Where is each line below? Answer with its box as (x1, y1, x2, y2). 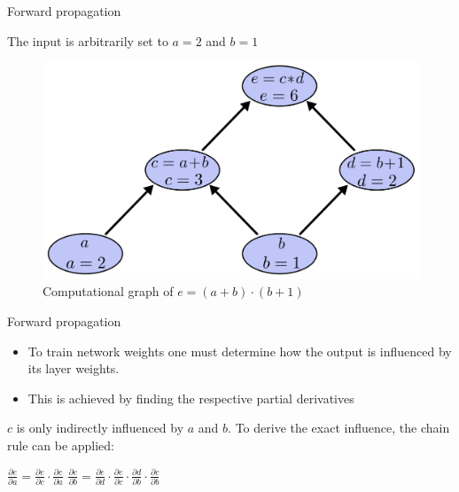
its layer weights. (27, 359, 120, 378)
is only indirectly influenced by (16, 418, 184, 437)
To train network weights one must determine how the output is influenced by (27, 341, 452, 360)
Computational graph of (43, 282, 174, 301)
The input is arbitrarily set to (7, 31, 168, 50)
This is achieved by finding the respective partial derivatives (27, 388, 354, 407)
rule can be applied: (7, 436, 115, 455)
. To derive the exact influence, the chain (228, 418, 450, 437)
